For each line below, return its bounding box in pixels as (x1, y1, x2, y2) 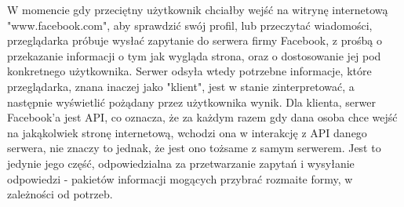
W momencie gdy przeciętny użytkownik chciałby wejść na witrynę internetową (7, 2, 388, 17)
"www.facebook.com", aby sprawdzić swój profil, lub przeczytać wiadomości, (7, 16, 373, 33)
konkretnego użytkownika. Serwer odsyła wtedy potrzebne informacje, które (7, 63, 372, 79)
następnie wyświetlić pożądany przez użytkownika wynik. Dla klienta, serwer (7, 93, 376, 110)
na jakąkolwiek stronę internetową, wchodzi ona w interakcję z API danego (7, 124, 367, 140)
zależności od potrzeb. (7, 186, 113, 202)
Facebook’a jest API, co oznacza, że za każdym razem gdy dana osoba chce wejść (7, 109, 398, 125)
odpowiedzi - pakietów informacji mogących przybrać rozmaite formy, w (7, 170, 353, 187)
